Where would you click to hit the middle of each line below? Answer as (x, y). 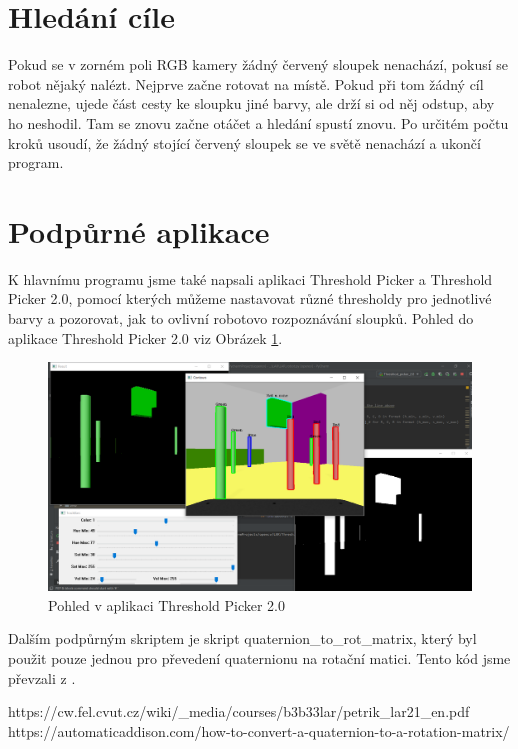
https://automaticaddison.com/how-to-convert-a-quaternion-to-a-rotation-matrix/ (259, 730)
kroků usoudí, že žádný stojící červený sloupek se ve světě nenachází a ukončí (244, 142)
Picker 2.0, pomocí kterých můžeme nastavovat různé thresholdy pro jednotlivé (250, 298)
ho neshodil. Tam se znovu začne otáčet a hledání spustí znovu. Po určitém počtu (258, 122)
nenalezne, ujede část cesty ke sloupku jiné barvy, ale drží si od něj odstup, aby (251, 103)
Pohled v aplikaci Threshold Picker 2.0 (167, 604)
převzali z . (42, 677)
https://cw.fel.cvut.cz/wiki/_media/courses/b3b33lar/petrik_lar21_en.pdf (239, 711)
